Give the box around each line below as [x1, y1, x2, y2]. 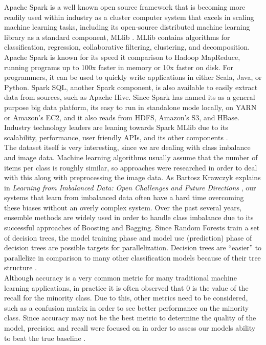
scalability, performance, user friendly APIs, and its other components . [4, 132, 228, 142]
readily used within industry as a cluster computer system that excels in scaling [4, 11, 254, 22]
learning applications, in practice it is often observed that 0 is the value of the [4, 282, 249, 293]
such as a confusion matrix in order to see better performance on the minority [4, 302, 249, 313]
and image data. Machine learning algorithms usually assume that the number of [4, 152, 258, 162]
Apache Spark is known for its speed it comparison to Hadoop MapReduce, [4, 51, 240, 62]
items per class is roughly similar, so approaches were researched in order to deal [4, 162, 257, 172]
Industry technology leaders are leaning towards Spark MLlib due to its [4, 122, 228, 133]
